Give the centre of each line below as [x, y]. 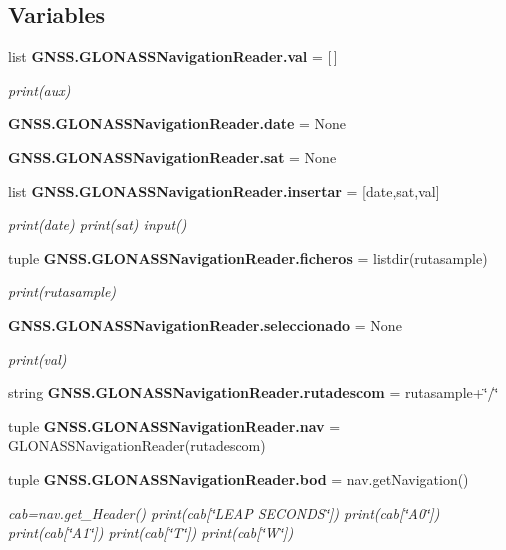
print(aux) [39, 89]
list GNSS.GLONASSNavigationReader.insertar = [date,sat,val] [224, 190]
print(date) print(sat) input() [97, 224]
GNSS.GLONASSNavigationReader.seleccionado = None [205, 324]
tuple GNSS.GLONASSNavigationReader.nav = [174, 425]
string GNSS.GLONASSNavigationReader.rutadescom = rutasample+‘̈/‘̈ [253, 392]
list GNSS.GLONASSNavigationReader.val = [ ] [173, 56]
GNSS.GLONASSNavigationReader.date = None [177, 123]
